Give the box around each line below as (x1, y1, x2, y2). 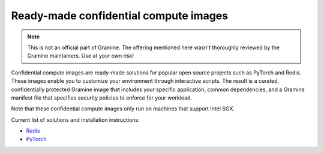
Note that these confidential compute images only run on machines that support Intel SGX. (11, 105, 235, 112)
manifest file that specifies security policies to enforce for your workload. (11, 94, 192, 101)
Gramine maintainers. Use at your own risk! (27, 52, 134, 59)
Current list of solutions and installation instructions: (11, 116, 140, 123)
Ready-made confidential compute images (11, 9, 228, 22)
